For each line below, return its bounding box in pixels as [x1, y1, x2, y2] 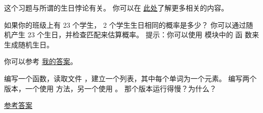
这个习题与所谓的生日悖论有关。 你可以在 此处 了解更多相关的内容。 [4, 3, 229, 13]
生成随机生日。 [4, 39, 54, 49]
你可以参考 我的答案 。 [4, 56, 77, 67]
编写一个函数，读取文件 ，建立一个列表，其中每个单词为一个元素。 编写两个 [4, 73, 257, 83]
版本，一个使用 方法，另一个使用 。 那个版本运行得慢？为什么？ [4, 83, 216, 93]
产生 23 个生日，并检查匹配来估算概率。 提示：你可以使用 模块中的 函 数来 [11, 29, 259, 40]
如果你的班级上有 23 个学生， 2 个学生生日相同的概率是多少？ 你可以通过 [4, 19, 246, 30]
